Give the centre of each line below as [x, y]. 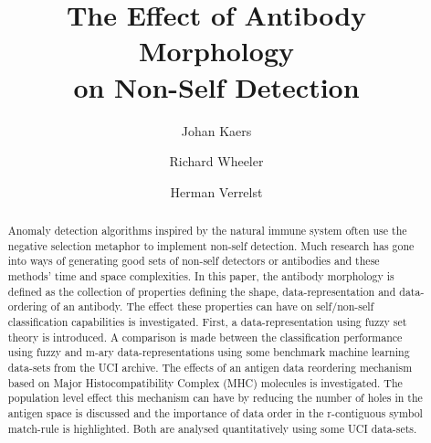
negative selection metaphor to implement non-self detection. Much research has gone [211, 245]
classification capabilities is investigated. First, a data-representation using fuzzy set [207, 322]
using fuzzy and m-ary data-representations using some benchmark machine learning [209, 352]
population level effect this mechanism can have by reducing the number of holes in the [215, 398]
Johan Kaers [216, 130]
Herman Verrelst [216, 191]
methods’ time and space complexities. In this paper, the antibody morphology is [201, 276]
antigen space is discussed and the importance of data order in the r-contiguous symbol [215, 412]
